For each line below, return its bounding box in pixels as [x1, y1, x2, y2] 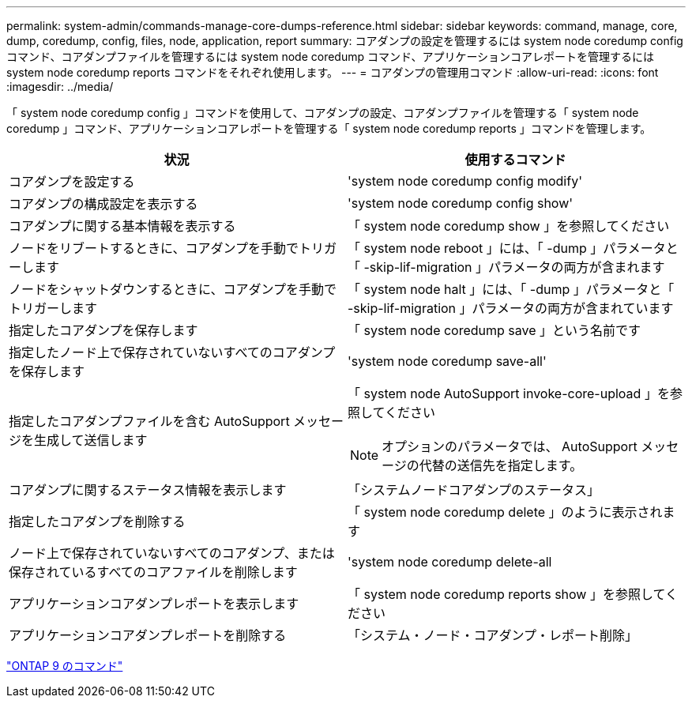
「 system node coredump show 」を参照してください [348, 218, 670, 234]
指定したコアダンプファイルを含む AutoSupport [9, 413, 290, 429]
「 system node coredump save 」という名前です [348, 322, 641, 338]
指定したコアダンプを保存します [9, 322, 198, 338]
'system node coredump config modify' [348, 173, 582, 189]
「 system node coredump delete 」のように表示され [348, 504, 663, 520]
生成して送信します [34, 432, 148, 448]
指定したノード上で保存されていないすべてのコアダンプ [9, 344, 336, 360]
